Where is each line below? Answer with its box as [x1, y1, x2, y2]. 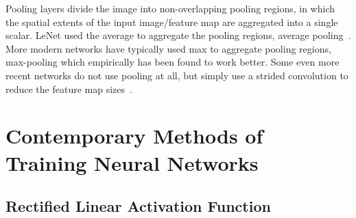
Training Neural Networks [5, 148, 259, 176]
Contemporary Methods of [5, 122, 263, 150]
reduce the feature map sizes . [5, 81, 132, 96]
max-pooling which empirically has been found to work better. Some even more [5, 55, 340, 69]
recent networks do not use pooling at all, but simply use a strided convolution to [5, 68, 348, 82]
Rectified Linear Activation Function [5, 195, 271, 217]
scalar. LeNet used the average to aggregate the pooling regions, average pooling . [5, 28, 351, 42]
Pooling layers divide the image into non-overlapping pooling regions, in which [5, 1, 335, 15]
